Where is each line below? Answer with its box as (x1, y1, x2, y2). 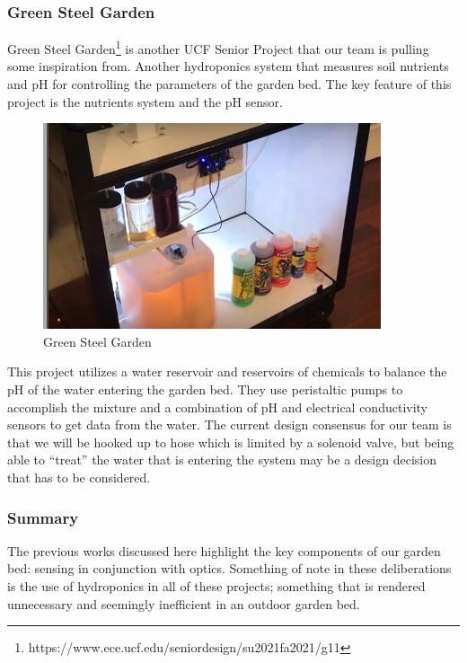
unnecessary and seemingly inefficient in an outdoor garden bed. (7, 594, 360, 613)
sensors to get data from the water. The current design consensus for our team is (7, 415, 452, 434)
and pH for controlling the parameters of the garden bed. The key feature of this (7, 75, 452, 93)
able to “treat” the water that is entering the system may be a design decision (7, 450, 436, 469)
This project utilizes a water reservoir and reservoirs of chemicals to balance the (7, 362, 447, 381)
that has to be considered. (7, 468, 151, 486)
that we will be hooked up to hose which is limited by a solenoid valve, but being (7, 432, 454, 451)
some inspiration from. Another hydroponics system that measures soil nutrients (7, 57, 449, 75)
